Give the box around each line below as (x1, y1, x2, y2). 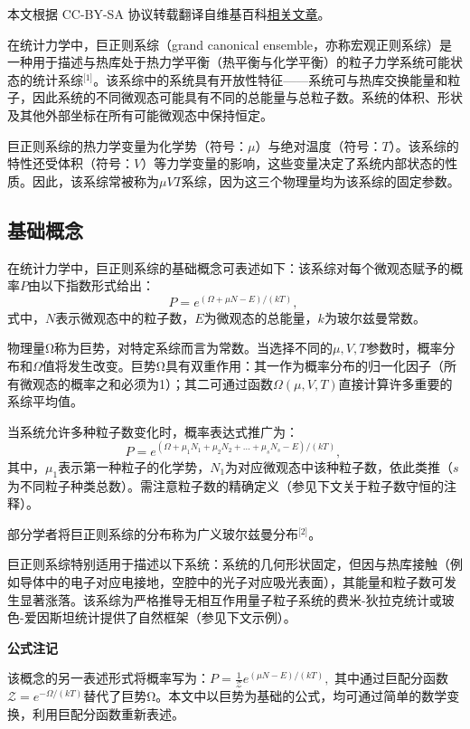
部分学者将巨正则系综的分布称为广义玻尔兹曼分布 (7, 524, 298, 543)
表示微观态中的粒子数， (55, 308, 195, 327)
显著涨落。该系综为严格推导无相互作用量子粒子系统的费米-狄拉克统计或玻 (19, 590, 455, 609)
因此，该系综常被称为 (32, 171, 159, 190)
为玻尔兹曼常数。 (324, 308, 426, 327)
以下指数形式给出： (40, 276, 155, 295)
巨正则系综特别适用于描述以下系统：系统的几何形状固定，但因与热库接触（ (7, 554, 450, 573)
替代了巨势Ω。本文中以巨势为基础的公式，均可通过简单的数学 (83, 686, 447, 705)
